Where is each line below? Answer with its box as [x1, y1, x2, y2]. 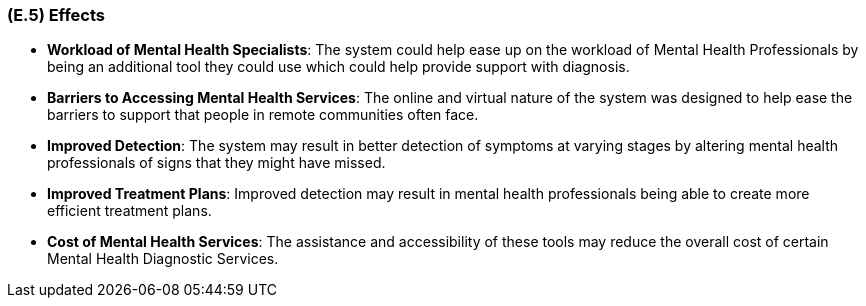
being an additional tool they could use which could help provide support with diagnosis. [47, 58, 630, 76]
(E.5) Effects [7, 5, 106, 25]
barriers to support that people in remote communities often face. [47, 106, 479, 124]
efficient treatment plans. [47, 202, 212, 220]
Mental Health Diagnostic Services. [47, 250, 279, 268]
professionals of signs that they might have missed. [47, 154, 386, 172]
